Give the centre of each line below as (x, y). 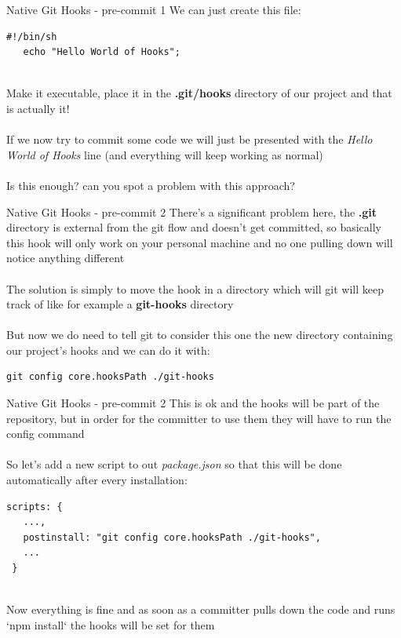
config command (46, 434)
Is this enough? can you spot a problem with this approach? (151, 185)
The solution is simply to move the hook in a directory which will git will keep (195, 288)
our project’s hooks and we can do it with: (108, 350)
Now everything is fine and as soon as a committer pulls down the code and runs (201, 609)
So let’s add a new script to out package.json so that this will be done (174, 464)
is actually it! (38, 108)
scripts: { (35, 507)
